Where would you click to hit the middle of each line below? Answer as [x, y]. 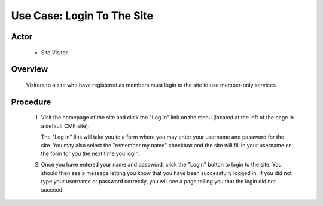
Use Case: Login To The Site [82, 16]
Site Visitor [54, 52]
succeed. [52, 190]
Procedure [31, 102]
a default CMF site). [65, 126]
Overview [30, 70]
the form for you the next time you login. [91, 153]
